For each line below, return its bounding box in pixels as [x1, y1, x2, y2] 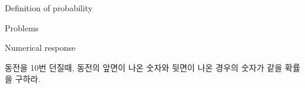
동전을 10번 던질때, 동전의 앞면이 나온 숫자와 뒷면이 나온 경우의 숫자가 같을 [5, 61, 282, 73]
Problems [5, 21, 39, 34]
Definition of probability [5, 2, 93, 14]
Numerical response [5, 41, 76, 54]
